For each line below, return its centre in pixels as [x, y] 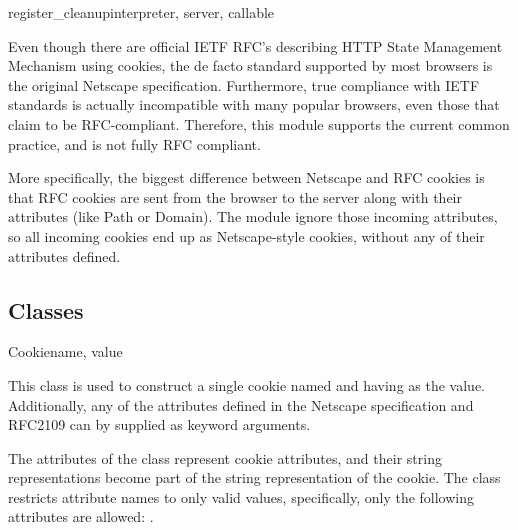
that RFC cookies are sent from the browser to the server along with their [235, 196]
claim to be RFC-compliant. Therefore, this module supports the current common [259, 123]
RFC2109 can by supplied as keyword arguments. [159, 424]
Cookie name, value [65, 351]
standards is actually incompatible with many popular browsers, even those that [254, 104]
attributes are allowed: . [81, 516]
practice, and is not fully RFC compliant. [134, 143]
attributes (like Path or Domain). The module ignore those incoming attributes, [253, 216]
